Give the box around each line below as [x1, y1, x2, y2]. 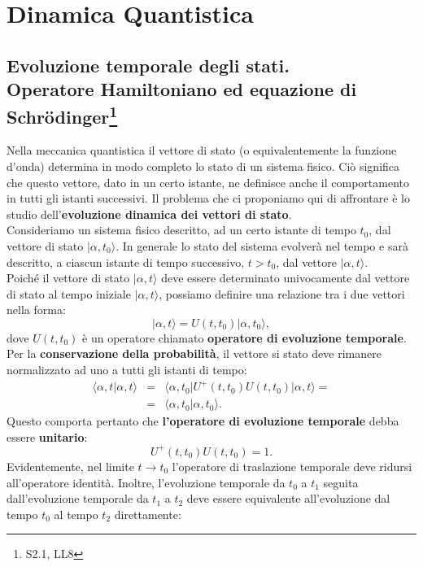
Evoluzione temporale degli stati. [7, 52, 290, 77]
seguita [323, 473, 359, 491]
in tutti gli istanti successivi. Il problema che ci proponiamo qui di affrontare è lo [7, 190, 410, 207]
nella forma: [7, 301, 66, 318]
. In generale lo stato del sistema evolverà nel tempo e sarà [116, 237, 408, 254]
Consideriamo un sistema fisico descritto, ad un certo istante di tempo [7, 221, 356, 238]
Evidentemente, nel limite [7, 457, 134, 474]
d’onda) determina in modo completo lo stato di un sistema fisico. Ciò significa [7, 157, 400, 174]
